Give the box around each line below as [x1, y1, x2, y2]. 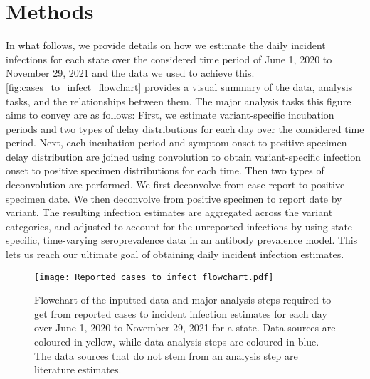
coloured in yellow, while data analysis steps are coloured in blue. [34, 334, 319, 349]
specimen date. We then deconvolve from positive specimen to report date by [6, 191, 342, 205]
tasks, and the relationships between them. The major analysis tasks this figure [6, 93, 351, 108]
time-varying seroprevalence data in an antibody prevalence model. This [43, 233, 358, 247]
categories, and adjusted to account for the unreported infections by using [6, 218, 328, 233]
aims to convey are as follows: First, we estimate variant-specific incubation [6, 107, 334, 122]
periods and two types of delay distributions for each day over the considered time [6, 121, 364, 136]
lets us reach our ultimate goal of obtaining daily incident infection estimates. [6, 247, 344, 262]
